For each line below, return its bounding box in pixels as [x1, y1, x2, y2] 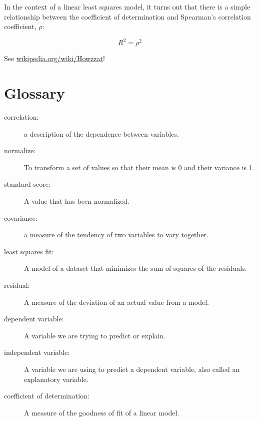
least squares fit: [4, 246, 54, 256]
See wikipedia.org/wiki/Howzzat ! [4, 53, 105, 64]
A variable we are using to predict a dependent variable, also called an [24, 363, 240, 374]
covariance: [4, 212, 37, 223]
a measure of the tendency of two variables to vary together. [24, 229, 208, 240]
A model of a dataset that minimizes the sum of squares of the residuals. [24, 263, 247, 273]
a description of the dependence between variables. [24, 128, 179, 139]
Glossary [4, 83, 65, 103]
